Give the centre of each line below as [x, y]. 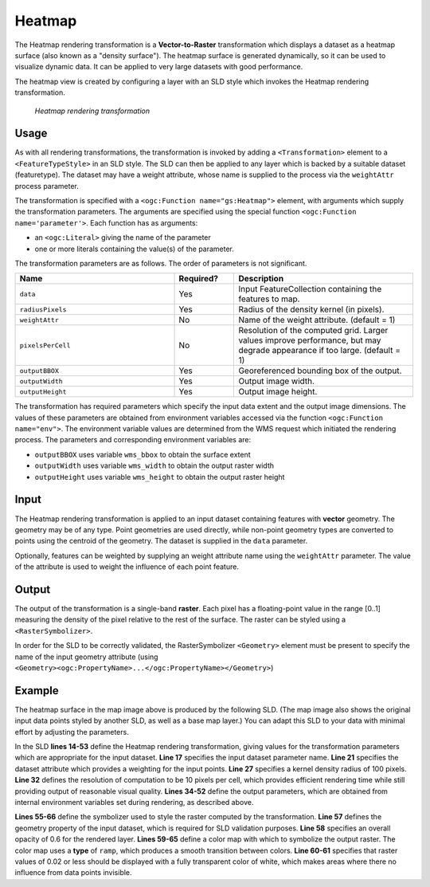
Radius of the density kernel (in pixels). [311, 309]
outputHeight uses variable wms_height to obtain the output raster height [160, 477]
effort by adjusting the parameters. [72, 732]
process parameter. [47, 186]
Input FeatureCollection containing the [310, 289]
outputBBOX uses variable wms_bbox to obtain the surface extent [143, 454]
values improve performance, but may [310, 340]
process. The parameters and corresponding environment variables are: [133, 440]
